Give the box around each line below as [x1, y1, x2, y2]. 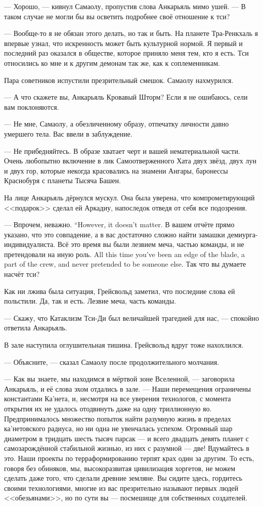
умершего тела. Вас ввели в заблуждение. [4, 128, 133, 139]
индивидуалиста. [4, 239, 56, 249]
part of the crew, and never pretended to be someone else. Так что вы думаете [4, 259, 246, 269]
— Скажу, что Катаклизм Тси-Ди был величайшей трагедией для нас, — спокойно [4, 312, 259, 323]
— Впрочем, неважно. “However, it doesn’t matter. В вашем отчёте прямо [4, 219, 235, 230]
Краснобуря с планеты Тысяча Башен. [4, 175, 121, 186]
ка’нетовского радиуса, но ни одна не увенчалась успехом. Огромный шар [4, 423, 233, 434]
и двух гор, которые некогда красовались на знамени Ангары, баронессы [4, 165, 228, 176]
